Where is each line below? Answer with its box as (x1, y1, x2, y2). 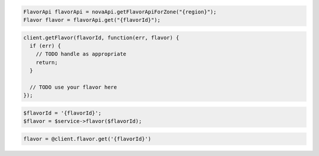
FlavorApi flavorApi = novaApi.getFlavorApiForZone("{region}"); (23, 8, 217, 15)
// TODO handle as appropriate (35, 51, 126, 57)
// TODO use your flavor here (30, 83, 118, 90)
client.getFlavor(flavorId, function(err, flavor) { (23, 34, 180, 41)
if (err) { (30, 42, 61, 49)
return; (35, 59, 58, 66)
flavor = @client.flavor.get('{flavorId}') (23, 135, 152, 142)
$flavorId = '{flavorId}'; (23, 109, 102, 116)
